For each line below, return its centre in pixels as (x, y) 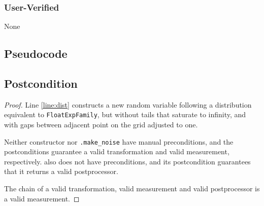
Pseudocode (36, 54)
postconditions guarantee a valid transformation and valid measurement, (117, 151)
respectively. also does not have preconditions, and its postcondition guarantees (127, 161)
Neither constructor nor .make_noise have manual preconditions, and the (119, 141)
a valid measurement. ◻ (42, 198)
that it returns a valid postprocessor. (61, 171)
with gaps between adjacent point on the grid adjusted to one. (101, 125)
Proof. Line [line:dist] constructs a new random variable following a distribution (128, 104)
